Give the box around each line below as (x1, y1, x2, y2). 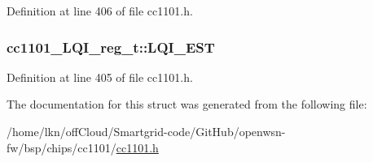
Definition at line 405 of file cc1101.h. (7, 68, 193, 85)
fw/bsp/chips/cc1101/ (7, 139, 116, 156)
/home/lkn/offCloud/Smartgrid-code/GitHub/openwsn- (7, 123, 286, 139)
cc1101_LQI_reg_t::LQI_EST (7, 36, 215, 57)
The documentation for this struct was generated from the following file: (7, 96, 367, 113)
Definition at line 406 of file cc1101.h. (7, 2, 193, 19)
